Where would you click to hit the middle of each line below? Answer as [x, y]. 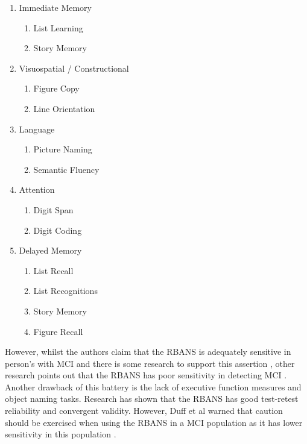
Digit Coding [58, 230]
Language [37, 129]
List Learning [58, 27]
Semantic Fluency [66, 169]
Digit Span [53, 209]
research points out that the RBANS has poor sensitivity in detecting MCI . [146, 375]
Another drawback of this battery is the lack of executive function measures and [153, 386]
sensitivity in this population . [61, 434]
